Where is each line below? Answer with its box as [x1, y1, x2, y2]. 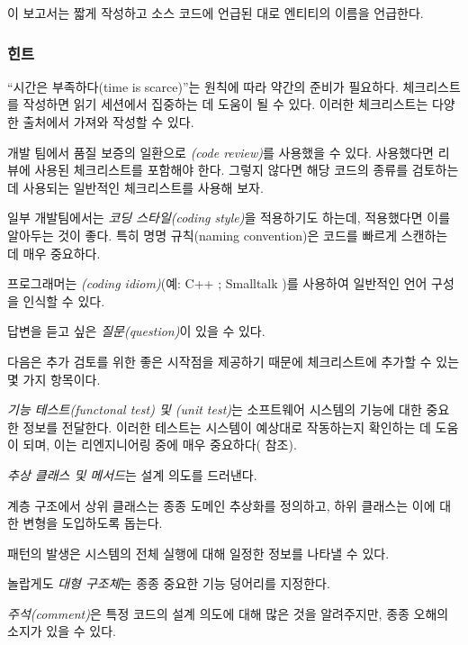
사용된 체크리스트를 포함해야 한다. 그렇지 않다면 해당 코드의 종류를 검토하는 [34, 160, 459, 179]
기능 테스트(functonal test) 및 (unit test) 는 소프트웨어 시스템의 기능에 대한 [7, 400, 422, 419]
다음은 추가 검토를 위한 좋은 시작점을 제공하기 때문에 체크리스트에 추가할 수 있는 [7, 351, 460, 370]
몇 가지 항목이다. [7, 369, 101, 388]
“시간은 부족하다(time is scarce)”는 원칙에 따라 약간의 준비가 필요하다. [7, 77, 399, 95]
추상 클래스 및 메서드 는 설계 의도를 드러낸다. [7, 465, 257, 484]
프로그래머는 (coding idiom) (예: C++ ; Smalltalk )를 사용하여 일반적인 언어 [7, 274, 427, 293]
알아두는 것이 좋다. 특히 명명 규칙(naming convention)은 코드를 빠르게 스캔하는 [7, 225, 448, 244]
